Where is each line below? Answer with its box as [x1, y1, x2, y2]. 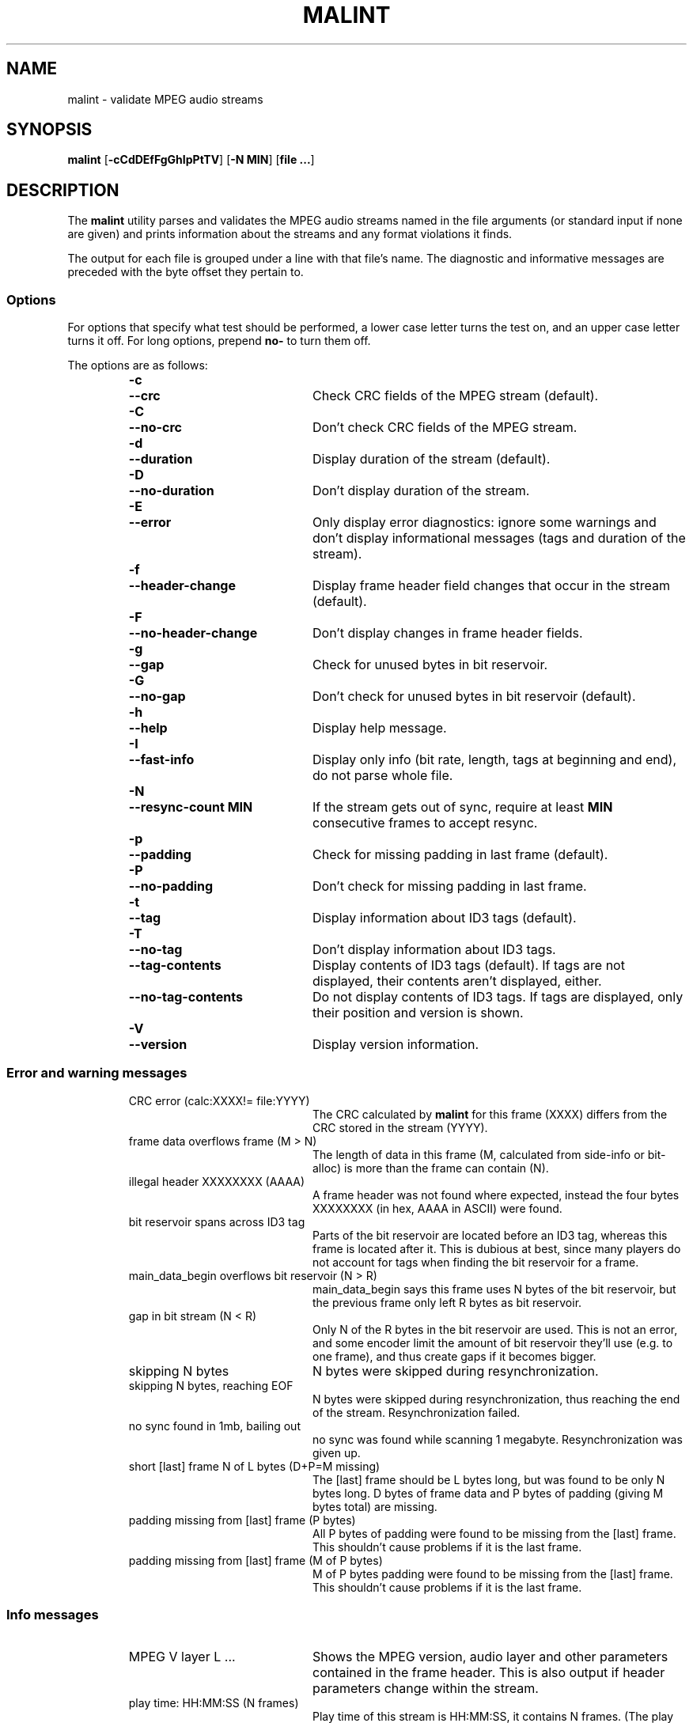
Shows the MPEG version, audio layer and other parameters [312, 1648, 668, 1664]
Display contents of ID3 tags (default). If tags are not [312, 957, 625, 974]
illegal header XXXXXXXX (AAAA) [128, 1174, 305, 1188]
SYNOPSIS [6, 119, 93, 140]
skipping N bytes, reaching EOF [128, 1378, 293, 1392]
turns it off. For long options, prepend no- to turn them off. [67, 334, 371, 348]
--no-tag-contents [128, 989, 243, 1005]
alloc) [312, 1161, 341, 1175]
